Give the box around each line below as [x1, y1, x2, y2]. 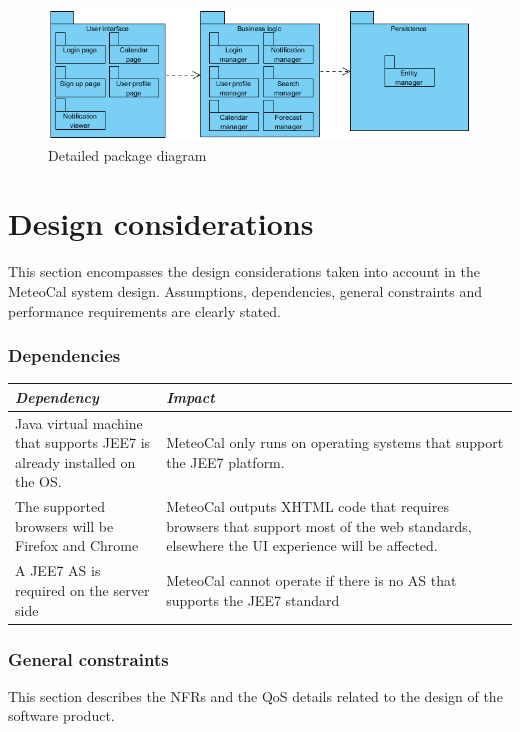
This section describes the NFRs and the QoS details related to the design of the [8, 685, 503, 706]
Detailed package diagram [48, 144, 207, 165]
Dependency [15, 386, 99, 407]
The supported [15, 496, 105, 517]
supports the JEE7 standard [166, 589, 340, 610]
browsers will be [15, 515, 114, 536]
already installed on [15, 451, 136, 472]
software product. [8, 705, 115, 726]
